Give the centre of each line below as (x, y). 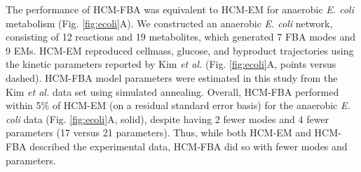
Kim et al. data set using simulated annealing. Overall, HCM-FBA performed (172, 91)
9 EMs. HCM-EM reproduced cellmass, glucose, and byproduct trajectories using (180, 50)
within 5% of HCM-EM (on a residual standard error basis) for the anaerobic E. (178, 105)
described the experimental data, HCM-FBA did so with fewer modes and (189, 146)
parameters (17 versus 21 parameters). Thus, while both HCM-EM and (158, 132)
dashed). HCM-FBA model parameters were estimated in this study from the (172, 77)
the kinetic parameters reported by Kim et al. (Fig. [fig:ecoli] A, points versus (171, 64)
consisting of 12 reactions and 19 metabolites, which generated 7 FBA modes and (180, 37)
